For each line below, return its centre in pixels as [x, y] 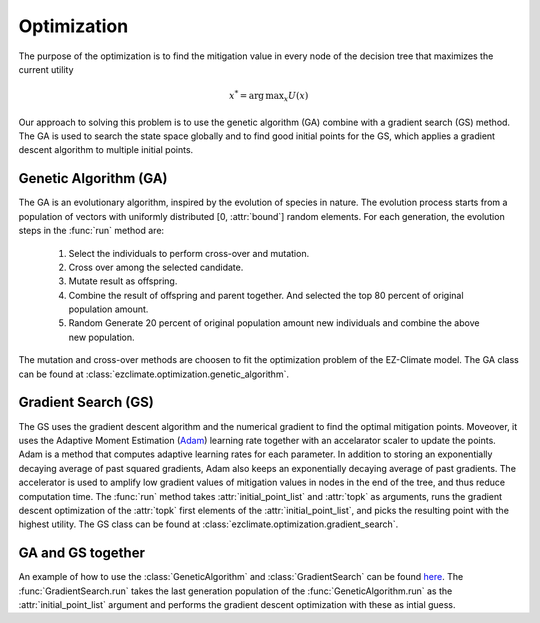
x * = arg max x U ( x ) [268, 96]
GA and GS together [81, 553]
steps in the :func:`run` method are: [91, 231]
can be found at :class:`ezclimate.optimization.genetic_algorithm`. [154, 374]
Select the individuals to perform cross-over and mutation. [189, 253]
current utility [46, 69]
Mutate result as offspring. [123, 281]
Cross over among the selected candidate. [156, 267]
